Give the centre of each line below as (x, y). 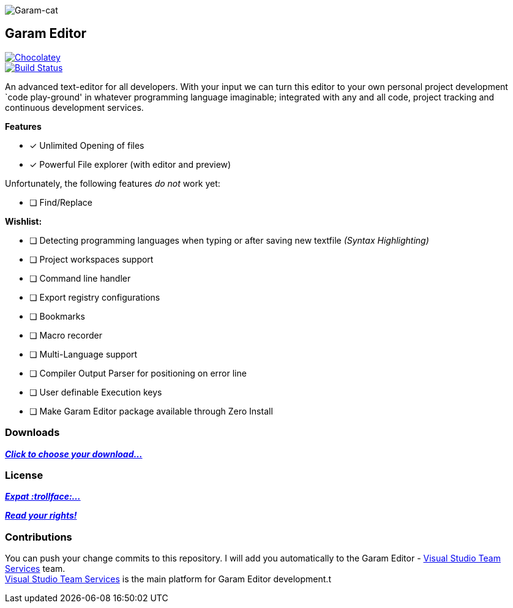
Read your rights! (41, 516)
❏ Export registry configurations (95, 297)
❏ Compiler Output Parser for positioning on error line (138, 373)
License (24, 475)
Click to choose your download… (74, 454)
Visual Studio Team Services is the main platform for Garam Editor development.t (168, 579)
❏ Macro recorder (66, 335)
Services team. (35, 569)
